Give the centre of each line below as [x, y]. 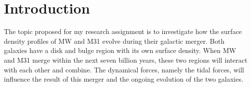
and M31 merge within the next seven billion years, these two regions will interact [126, 60]
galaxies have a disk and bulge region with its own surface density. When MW [120, 50]
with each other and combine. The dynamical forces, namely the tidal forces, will [124, 69]
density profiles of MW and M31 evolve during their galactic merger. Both [114, 41]
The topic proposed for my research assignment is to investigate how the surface [123, 31]
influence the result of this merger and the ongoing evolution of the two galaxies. [124, 79]
